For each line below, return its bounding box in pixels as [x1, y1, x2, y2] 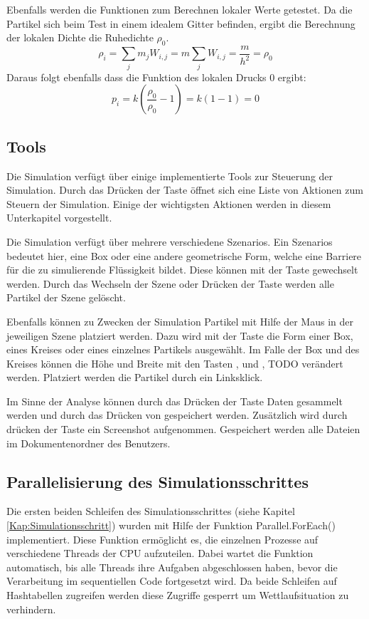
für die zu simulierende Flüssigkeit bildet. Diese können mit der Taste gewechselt [6, 262, 358, 277]
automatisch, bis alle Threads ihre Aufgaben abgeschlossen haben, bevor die [6, 559, 338, 574]
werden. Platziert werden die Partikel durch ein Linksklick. [6, 370, 263, 385]
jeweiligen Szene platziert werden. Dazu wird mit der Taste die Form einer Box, [6, 328, 353, 343]
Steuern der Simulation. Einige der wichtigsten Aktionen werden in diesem [6, 196, 331, 211]
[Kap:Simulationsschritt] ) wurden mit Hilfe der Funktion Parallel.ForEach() [6, 518, 336, 533]
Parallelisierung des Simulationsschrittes [6, 470, 309, 492]
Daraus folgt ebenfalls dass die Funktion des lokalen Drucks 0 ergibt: [6, 69, 306, 84]
